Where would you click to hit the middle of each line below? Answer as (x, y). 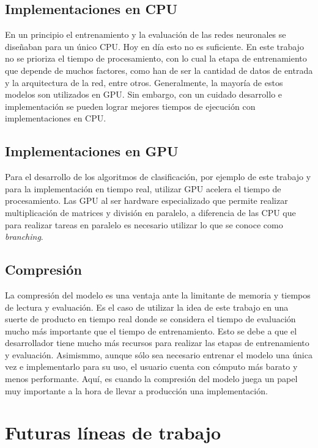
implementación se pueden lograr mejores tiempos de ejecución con (130, 106)
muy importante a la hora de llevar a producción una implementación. (136, 390)
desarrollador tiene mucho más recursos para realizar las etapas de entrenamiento (157, 343)
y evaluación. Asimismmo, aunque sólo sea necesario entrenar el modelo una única (159, 354)
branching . (24, 237)
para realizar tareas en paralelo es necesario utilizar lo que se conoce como (144, 224)
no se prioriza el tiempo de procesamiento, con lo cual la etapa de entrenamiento (156, 58)
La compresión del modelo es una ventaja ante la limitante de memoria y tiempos (158, 294)
